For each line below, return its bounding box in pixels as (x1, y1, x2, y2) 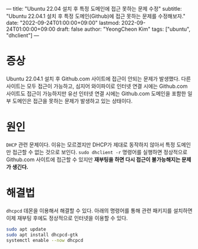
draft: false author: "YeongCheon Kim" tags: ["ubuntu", (56, 25, 191, 33)
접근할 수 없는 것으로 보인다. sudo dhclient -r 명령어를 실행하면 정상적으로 (12, 148, 188, 155)
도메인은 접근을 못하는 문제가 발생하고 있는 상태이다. (12, 97, 133, 104)
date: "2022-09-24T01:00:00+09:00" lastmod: (6, 20, 120, 26)
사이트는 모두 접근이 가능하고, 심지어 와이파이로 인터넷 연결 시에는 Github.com (6, 82, 188, 90)
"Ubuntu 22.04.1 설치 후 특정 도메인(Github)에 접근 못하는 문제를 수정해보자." (6, 12, 186, 20)
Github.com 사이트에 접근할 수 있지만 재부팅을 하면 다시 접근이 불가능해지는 (6, 156, 181, 163)
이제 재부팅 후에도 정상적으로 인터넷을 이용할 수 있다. (6, 214, 128, 221)
